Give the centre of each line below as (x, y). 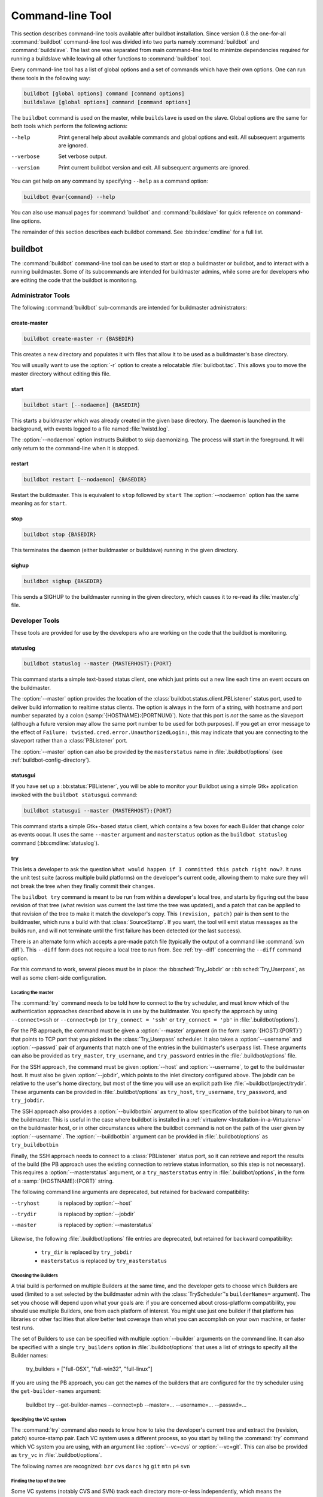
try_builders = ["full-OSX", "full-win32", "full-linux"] (89, 1369)
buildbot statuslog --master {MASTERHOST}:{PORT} (98, 664)
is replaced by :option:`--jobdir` (97, 1214)
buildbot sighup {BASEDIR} (63, 581)
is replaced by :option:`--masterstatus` (106, 1225)
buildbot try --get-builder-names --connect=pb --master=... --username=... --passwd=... (136, 1405)
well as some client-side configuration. (59, 978)
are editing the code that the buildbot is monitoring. (74, 280)
